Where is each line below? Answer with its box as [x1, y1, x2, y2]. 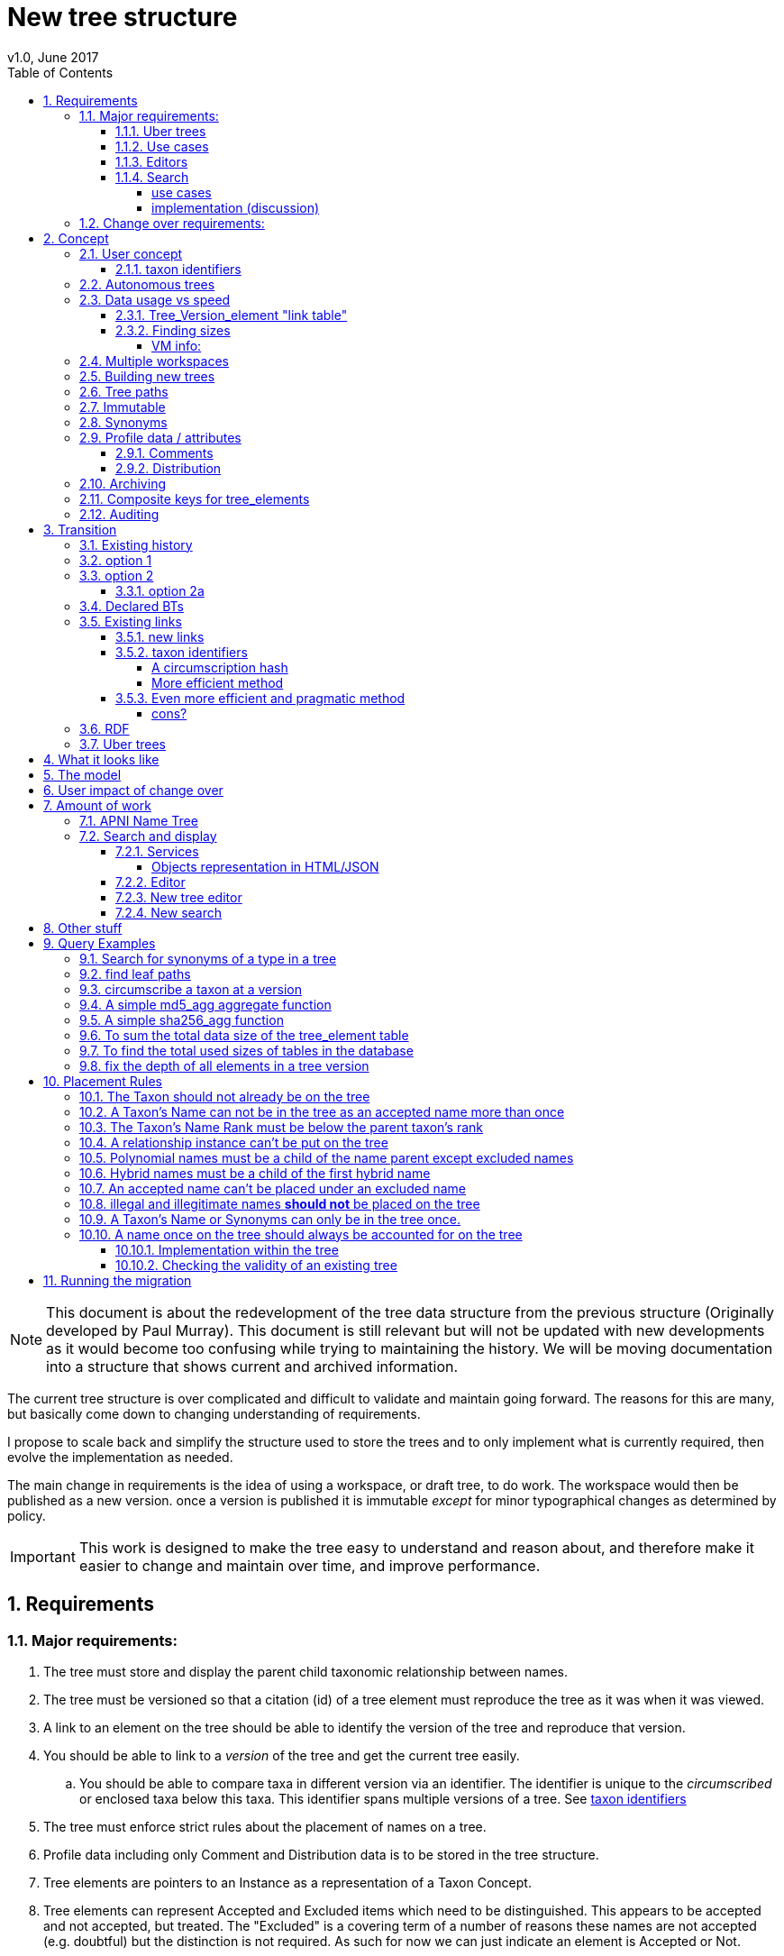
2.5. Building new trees [79, 368, 215, 384]
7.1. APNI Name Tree [79, 812, 198, 828]
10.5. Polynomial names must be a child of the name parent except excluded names [79, 1149, 574, 1165]
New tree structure [7, 2, 238, 32]
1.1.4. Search [115, 169, 189, 185]
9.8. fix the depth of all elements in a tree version [79, 1057, 369, 1074]
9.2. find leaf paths [79, 965, 191, 982]
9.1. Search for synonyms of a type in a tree [79, 950, 337, 966]
